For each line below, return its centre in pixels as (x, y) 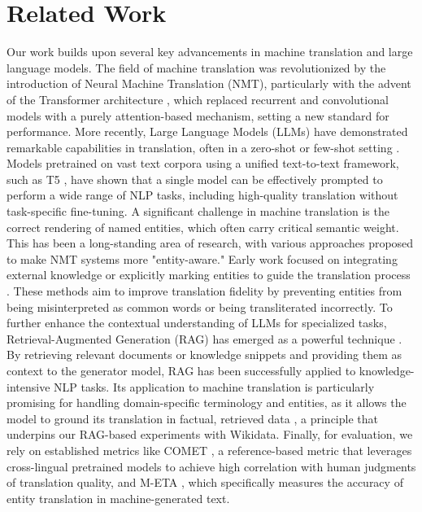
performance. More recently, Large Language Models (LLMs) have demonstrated (207, 131)
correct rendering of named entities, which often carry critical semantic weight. (203, 227)
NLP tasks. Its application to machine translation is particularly (214, 386)
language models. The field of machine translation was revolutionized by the (196, 67)
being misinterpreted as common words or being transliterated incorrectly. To (200, 306)
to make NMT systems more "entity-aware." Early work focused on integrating (202, 258)
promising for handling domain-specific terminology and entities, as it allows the (207, 403)
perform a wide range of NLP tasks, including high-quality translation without (202, 195)
